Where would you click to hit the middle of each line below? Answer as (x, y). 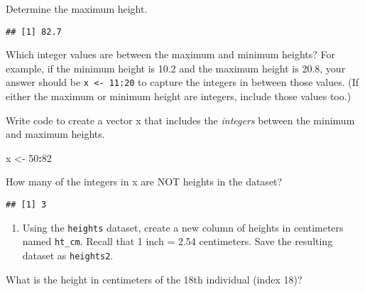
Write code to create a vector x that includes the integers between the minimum (180, 120)
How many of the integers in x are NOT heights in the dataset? (144, 182)
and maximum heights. (55, 134)
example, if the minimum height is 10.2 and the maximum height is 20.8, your (176, 68)
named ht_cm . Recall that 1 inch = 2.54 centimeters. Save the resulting (178, 241)
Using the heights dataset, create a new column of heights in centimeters (183, 227)
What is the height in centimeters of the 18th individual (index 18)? (154, 279)
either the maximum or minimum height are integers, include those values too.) (179, 96)
